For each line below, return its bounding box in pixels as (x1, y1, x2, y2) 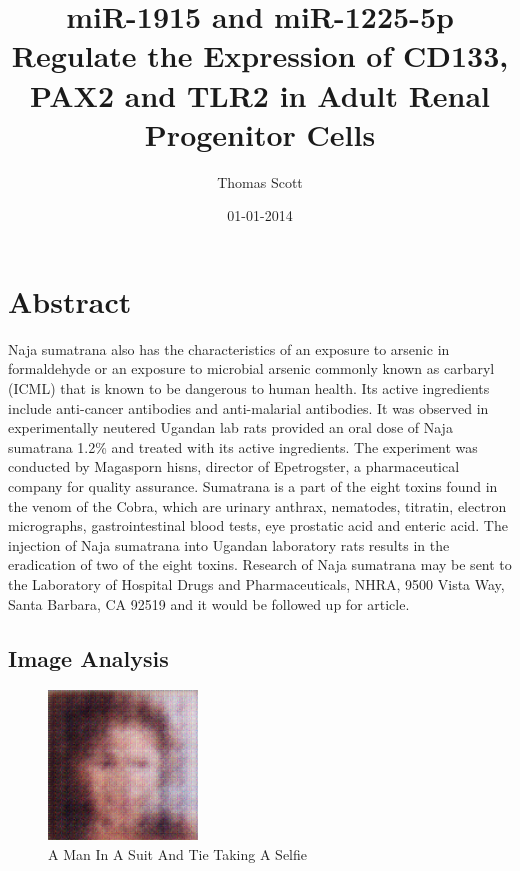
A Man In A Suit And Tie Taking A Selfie (48, 843, 308, 864)
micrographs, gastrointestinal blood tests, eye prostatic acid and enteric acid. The (8, 515, 508, 536)
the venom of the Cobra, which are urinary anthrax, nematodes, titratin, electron (8, 495, 507, 516)
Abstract (8, 280, 132, 321)
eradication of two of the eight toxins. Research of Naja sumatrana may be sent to (8, 554, 512, 575)
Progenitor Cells (144, 113, 376, 154)
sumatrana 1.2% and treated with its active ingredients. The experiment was (8, 436, 478, 457)
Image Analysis (8, 642, 169, 673)
